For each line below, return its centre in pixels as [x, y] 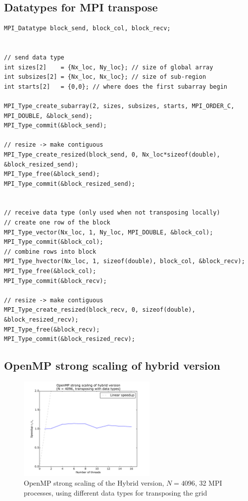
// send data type [34, 57]
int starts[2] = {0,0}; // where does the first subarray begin [116, 86]
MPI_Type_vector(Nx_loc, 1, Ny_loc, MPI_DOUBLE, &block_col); [109, 232]
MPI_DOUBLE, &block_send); [48, 116]
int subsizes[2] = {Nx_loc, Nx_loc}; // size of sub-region [105, 77]
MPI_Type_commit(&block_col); [54, 242]
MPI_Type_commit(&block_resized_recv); [70, 339]
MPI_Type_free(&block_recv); [52, 329]
